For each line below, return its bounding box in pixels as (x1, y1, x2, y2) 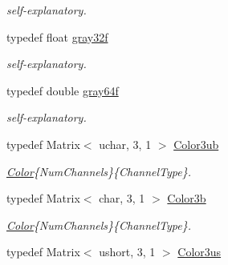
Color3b (167, 190, 206, 207)
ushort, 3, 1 (99, 243, 156, 260)
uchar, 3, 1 (99, 135, 152, 152)
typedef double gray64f (6, 82, 119, 98)
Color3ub (173, 135, 219, 152)
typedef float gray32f (6, 28, 108, 45)
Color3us (177, 243, 222, 260)
